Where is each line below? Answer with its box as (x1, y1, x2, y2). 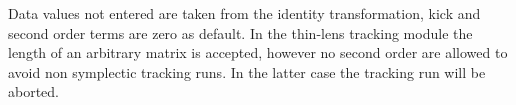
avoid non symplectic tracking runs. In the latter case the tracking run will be (8, 61, 486, 82)
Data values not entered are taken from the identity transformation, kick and (8, 3, 481, 23)
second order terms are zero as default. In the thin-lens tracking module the (8, 22, 473, 43)
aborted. (8, 81, 60, 102)
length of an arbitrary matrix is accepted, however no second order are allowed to (8, 42, 508, 63)
